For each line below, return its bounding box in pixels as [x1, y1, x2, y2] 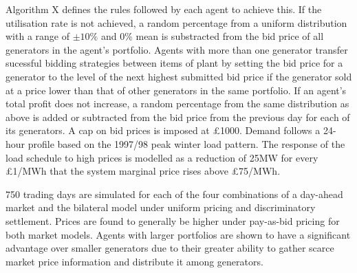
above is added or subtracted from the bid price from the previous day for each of [6, 109, 350, 124]
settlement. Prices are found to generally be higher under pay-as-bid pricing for [6, 213, 340, 228]
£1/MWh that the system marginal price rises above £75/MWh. [6, 164, 281, 178]
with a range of [6, 29, 69, 43]
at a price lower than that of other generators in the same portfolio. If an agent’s [6, 83, 347, 97]
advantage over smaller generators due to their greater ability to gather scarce [6, 241, 334, 255]
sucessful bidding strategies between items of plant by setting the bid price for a [6, 56, 343, 70]
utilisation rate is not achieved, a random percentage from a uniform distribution [6, 15, 347, 30]
